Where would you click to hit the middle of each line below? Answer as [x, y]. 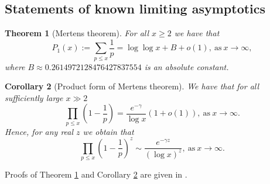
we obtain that [108, 131]
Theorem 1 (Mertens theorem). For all [77, 33]
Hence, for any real [39, 131]
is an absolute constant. [187, 66]
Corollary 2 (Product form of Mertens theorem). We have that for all [132, 86]
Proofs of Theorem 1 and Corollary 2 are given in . [96, 174]
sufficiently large [34, 97]
